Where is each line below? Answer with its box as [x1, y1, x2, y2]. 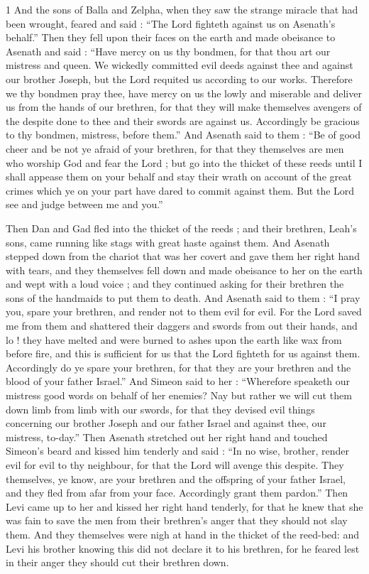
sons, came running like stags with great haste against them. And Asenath [6, 234, 330, 249]
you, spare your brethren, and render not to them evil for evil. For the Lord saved [6, 304, 362, 319]
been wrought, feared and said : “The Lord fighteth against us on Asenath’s [6, 16, 336, 31]
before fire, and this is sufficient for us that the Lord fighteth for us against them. [6, 346, 360, 361]
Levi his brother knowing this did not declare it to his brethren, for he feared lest [6, 541, 360, 556]
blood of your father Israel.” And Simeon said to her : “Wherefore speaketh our [6, 374, 351, 389]
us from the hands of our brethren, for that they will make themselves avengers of [6, 99, 362, 114]
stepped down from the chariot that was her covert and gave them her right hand [6, 249, 360, 264]
